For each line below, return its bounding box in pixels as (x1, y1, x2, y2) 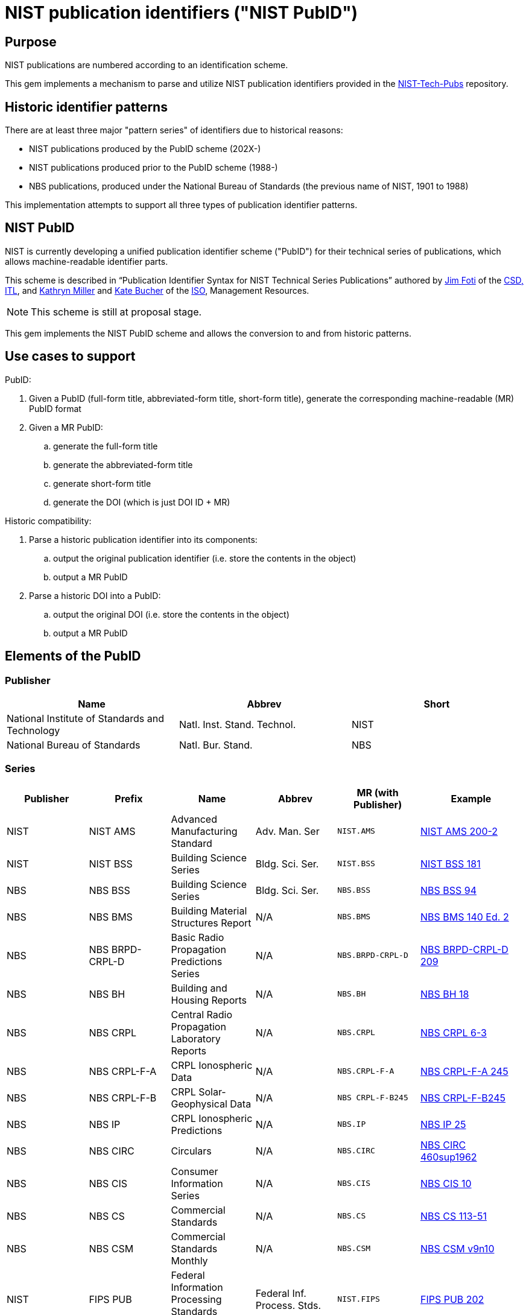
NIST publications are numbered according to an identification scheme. (5, 60, 288, 71)
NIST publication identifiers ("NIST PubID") (5, 2, 358, 23)
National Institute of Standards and (7, 712, 165, 724)
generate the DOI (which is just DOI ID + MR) (53, 496, 230, 507)
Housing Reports (171, 993, 247, 1006)
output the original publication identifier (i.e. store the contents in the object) (53, 553, 356, 563)
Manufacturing (171, 825, 238, 837)
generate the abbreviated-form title (53, 459, 193, 470)
